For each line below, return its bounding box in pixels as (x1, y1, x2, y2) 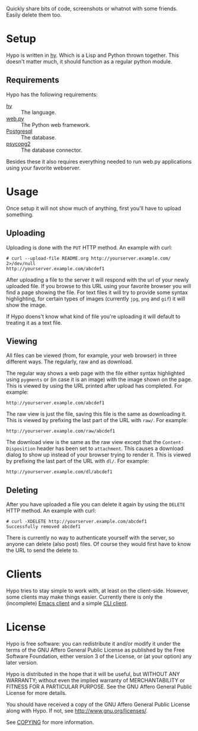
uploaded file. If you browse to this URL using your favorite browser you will (6, 282, 191, 289)
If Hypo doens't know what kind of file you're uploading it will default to (6, 312, 181, 320)
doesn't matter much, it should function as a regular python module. (6, 58, 173, 65)
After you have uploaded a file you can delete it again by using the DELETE (6, 501, 186, 508)
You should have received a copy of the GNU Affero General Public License (6, 701, 190, 708)
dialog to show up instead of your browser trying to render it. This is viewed (6, 451, 191, 458)
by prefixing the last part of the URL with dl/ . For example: (6, 458, 149, 465)
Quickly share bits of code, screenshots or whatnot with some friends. (6, 5, 178, 12)
